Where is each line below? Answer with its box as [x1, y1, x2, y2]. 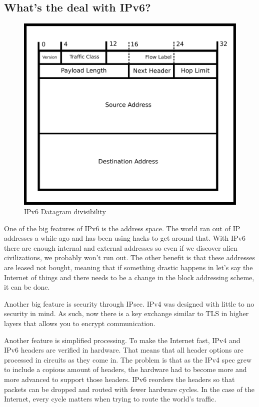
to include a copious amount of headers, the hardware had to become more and [4, 364, 247, 375]
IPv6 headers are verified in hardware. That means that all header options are [4, 345, 243, 355]
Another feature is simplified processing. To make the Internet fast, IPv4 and [4, 335, 240, 345]
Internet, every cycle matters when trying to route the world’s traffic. [4, 394, 216, 404]
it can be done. [4, 282, 50, 292]
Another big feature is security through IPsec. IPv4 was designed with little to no [4, 298, 254, 309]
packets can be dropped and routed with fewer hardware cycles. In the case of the [4, 384, 254, 394]
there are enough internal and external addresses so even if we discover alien [4, 242, 237, 253]
